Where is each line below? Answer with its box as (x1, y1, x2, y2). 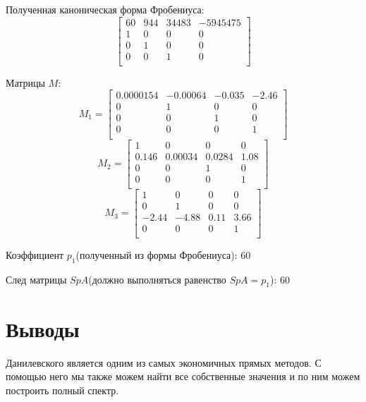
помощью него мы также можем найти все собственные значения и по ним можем (6, 369, 360, 384)
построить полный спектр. (6, 382, 119, 397)
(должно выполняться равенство (88, 272, 226, 286)
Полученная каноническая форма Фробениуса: (6, 2, 205, 16)
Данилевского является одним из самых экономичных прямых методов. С (6, 355, 322, 370)
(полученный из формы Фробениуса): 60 (75, 247, 251, 262)
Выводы (6, 314, 80, 343)
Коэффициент (6, 247, 64, 262)
